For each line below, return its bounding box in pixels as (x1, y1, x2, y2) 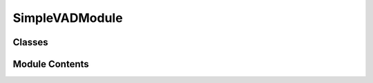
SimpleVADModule (12, 10, 124, 25)
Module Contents (12, 58, 89, 70)
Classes (12, 36, 48, 48)
